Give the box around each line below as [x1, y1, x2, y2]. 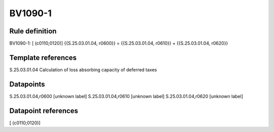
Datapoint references [9, 106, 79, 115]
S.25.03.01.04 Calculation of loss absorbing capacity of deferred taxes [9, 66, 157, 73]
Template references [9, 53, 77, 62]
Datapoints [9, 80, 45, 89]
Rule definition [9, 27, 57, 35]
